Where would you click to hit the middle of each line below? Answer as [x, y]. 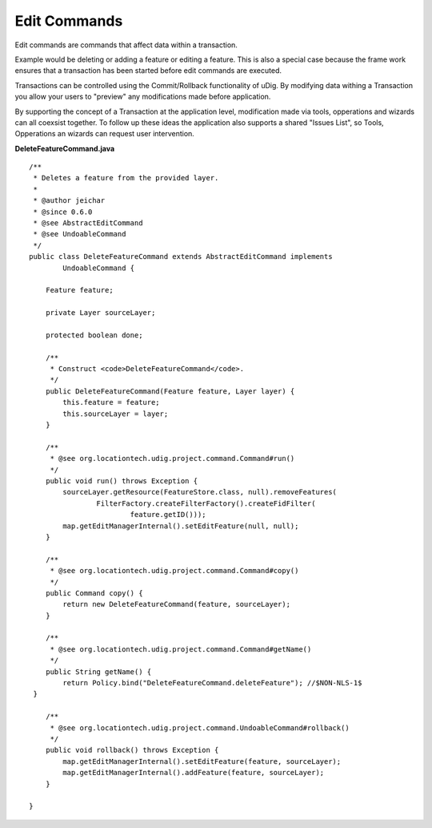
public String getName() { [98, 672]
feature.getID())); [168, 515]
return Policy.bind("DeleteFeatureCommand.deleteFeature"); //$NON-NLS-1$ [212, 683]
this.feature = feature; [111, 402]
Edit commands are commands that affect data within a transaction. [126, 45]
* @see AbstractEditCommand [88, 223]
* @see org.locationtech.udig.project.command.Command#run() [172, 458]
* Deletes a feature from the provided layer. [126, 178]
